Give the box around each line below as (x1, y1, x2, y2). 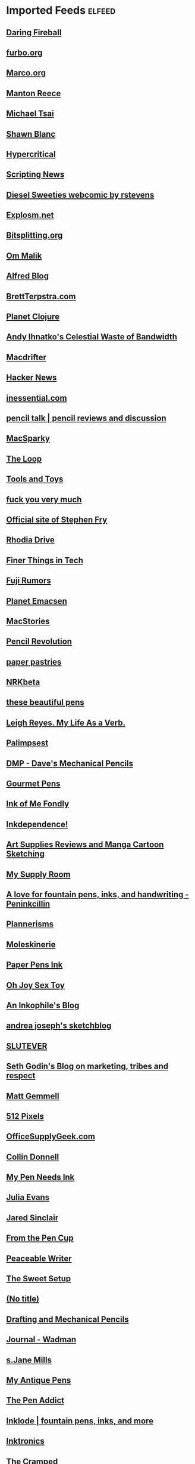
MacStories (6, 616, 50, 626)
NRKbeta (6, 677, 40, 688)
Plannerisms (6, 919, 54, 929)
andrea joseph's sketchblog (6, 1021, 112, 1031)
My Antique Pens (6, 1375, 71, 1385)
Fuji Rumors (6, 576, 52, 586)
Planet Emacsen (6, 596, 67, 606)
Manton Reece (6, 88, 61, 99)
